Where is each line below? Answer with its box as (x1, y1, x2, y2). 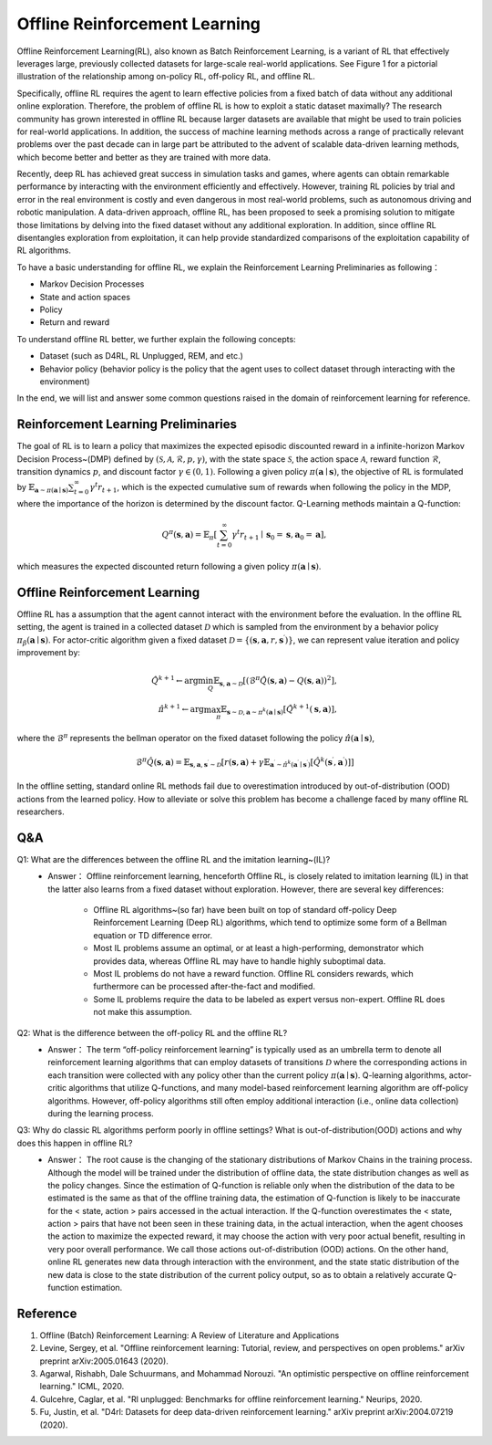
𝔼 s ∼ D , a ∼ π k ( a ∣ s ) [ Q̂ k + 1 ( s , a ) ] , (220, 703, 337, 717)
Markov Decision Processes (39, 278, 145, 289)
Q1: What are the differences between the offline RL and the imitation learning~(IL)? (16, 853, 331, 864)
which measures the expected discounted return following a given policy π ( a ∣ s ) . (16, 560, 322, 571)
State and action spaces (39, 291, 131, 302)
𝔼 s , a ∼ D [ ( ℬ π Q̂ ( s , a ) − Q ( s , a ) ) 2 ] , (212, 674, 337, 688)
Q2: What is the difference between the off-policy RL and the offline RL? (16, 1027, 288, 1038)
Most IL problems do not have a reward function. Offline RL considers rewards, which (93, 969, 414, 979)
